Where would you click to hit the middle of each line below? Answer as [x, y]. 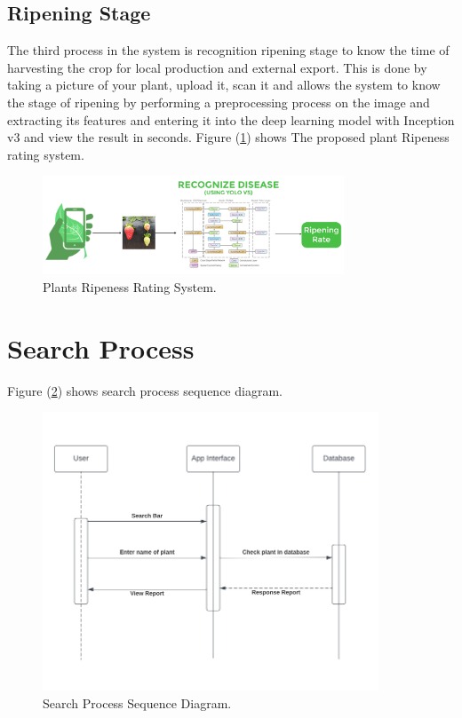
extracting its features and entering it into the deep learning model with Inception [231, 119]
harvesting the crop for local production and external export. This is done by [217, 67]
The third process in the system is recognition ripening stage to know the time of [228, 50]
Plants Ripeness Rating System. [130, 286]
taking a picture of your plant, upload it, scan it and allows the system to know [224, 85]
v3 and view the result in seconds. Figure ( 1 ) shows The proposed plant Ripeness [228, 137]
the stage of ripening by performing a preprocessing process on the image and [219, 102]
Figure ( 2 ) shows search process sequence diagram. [145, 390]
